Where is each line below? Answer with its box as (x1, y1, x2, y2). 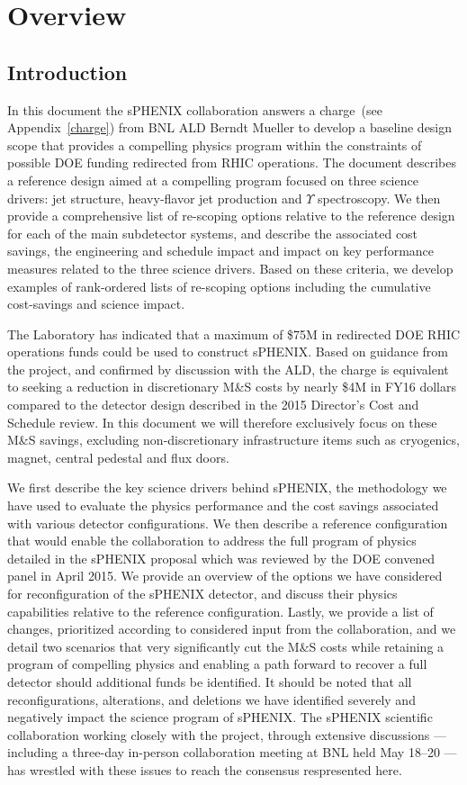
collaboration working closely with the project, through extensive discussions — (7, 725, 446, 744)
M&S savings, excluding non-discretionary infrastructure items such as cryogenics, (7, 430, 460, 449)
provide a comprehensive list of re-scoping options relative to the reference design (7, 206, 455, 225)
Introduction (7, 58, 128, 86)
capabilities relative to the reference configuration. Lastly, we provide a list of (7, 601, 434, 620)
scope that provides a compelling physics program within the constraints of (7, 135, 422, 154)
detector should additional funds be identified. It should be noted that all (7, 672, 412, 690)
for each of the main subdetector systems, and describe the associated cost (7, 223, 418, 242)
